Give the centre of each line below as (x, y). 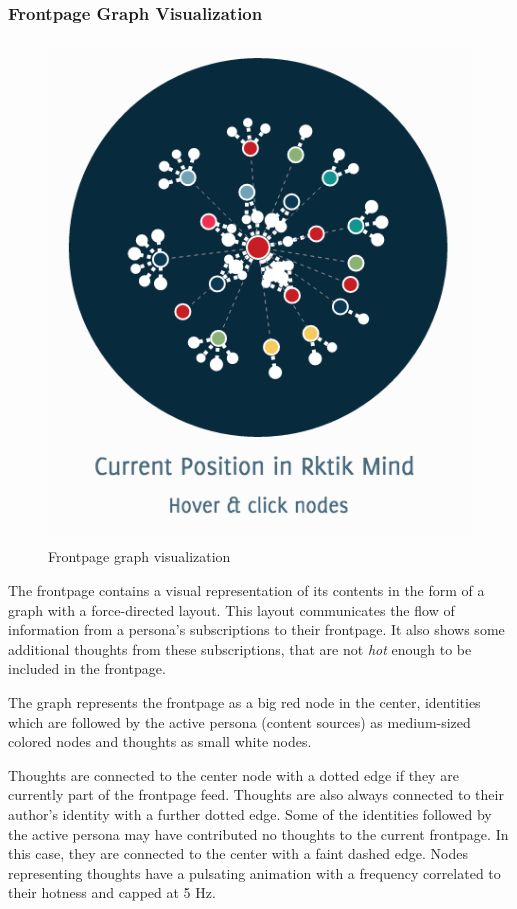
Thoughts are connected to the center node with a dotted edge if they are (233, 774)
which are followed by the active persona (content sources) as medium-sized (239, 721)
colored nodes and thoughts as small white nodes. (160, 741)
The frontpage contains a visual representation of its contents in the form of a (246, 590)
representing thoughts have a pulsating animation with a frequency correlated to (254, 872)
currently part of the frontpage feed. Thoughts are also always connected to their (256, 794)
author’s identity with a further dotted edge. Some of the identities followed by (250, 813)
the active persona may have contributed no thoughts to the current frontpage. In (258, 833)
